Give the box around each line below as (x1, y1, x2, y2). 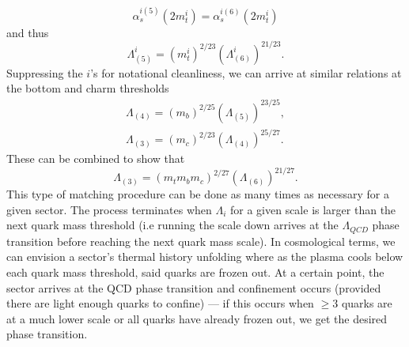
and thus (6, 24, 49, 40)
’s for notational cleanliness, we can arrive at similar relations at (90, 64, 402, 81)
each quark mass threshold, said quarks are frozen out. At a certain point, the (6, 264, 384, 281)
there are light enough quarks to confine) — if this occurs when (6, 295, 314, 311)
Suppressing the (6, 64, 83, 81)
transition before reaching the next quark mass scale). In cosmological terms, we (6, 232, 396, 249)
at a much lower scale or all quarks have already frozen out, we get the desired (6, 310, 388, 326)
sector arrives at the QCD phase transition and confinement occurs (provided (6, 279, 381, 296)
